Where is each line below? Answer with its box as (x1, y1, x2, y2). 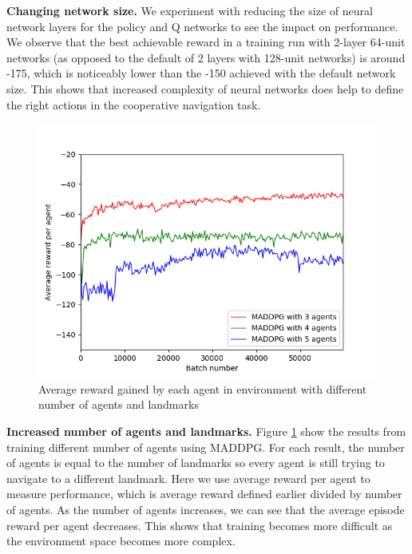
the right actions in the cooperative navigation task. (6, 96, 261, 113)
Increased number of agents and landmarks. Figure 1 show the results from (6, 422, 406, 439)
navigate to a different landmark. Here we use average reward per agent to (6, 469, 370, 486)
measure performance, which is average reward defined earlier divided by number (6, 485, 402, 502)
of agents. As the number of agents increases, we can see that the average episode (6, 501, 405, 517)
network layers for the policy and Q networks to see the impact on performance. (6, 18, 398, 34)
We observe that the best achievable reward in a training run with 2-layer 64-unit (6, 34, 406, 50)
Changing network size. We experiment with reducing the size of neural (6, 2, 373, 18)
